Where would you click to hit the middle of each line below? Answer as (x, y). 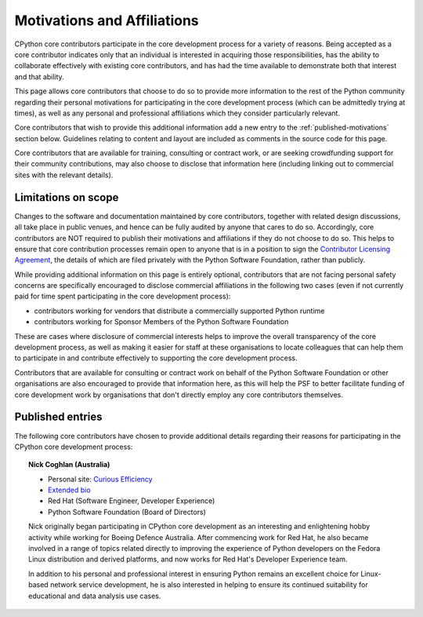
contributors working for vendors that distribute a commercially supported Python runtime (179, 311)
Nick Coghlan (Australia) (69, 465)
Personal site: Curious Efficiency (100, 479)
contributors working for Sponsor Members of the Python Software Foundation (161, 322)
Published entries (58, 417)
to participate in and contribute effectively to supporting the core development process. (156, 358)
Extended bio (69, 490)
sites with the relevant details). (64, 175)
